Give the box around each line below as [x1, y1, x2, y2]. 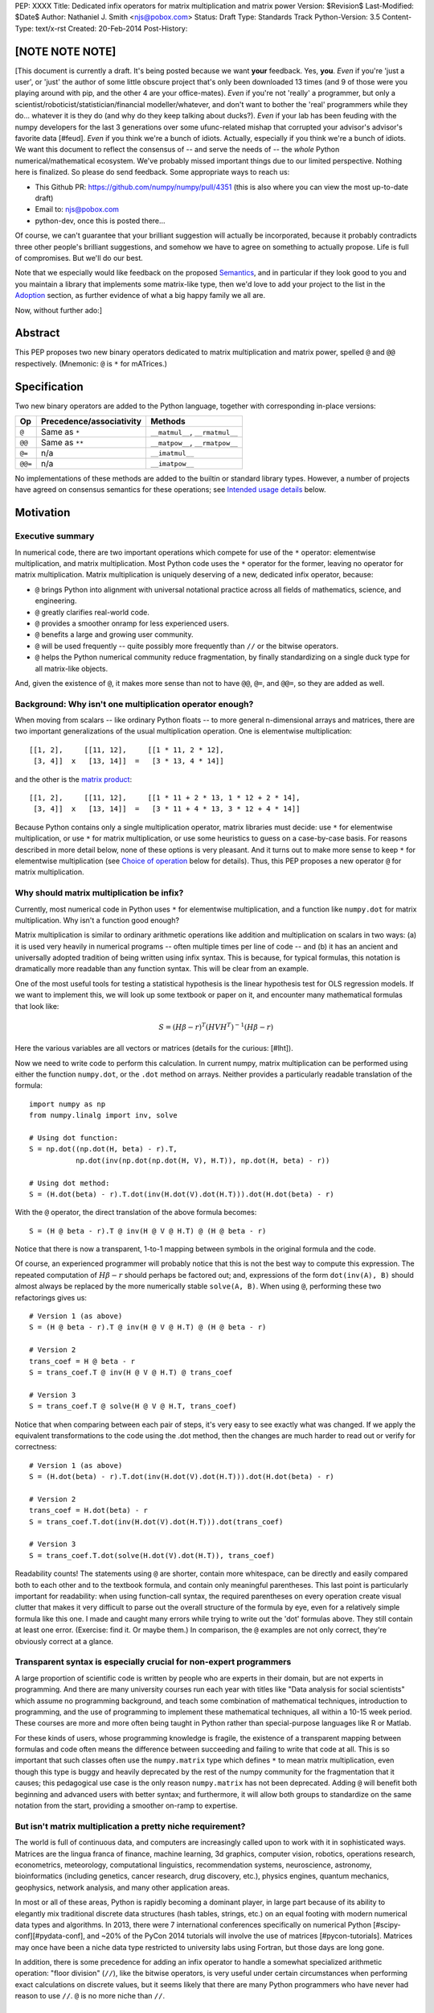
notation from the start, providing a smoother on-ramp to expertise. [14, 1800, 238, 1811]
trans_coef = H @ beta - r [29, 1357, 136, 1366]
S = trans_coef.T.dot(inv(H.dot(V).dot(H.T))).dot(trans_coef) [29, 1517, 284, 1526]
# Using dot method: [29, 1178, 110, 1188]
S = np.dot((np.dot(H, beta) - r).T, [29, 1144, 178, 1154]
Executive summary [14, 531, 95, 542]
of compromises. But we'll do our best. [14, 253, 144, 262]
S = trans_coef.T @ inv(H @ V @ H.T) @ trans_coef [29, 1367, 233, 1377]
